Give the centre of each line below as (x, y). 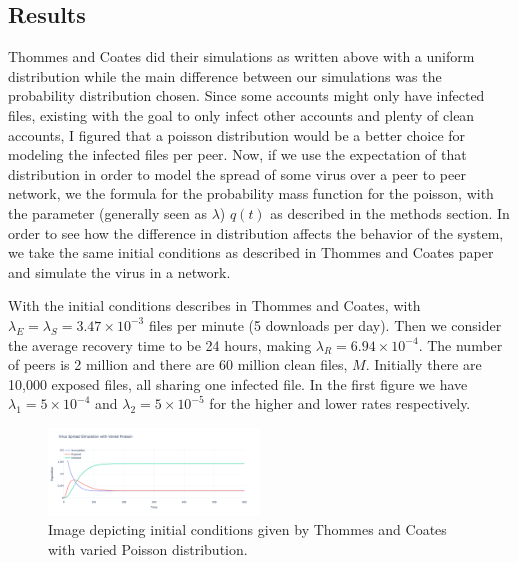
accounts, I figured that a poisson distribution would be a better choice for (237, 134)
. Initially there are (423, 364)
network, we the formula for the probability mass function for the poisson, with (251, 193)
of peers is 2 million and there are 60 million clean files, (178, 364)
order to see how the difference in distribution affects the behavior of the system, (256, 232)
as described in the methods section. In (390, 212)
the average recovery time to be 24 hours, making (160, 344)
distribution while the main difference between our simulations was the (225, 75)
